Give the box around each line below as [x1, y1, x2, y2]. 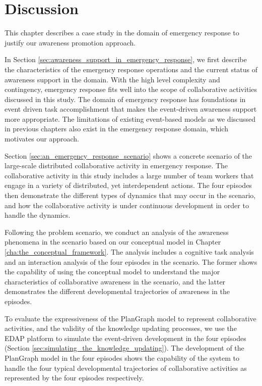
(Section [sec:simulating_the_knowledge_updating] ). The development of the [5, 343, 244, 353]
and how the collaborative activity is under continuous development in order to [5, 200, 249, 210]
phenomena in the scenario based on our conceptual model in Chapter [5, 236, 221, 247]
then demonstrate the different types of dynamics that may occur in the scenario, [5, 190, 256, 201]
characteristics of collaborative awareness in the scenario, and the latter [5, 276, 226, 286]
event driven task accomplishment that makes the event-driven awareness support [5, 104, 257, 114]
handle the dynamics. [5, 210, 71, 220]
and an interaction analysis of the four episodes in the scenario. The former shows [5, 256, 257, 267]
